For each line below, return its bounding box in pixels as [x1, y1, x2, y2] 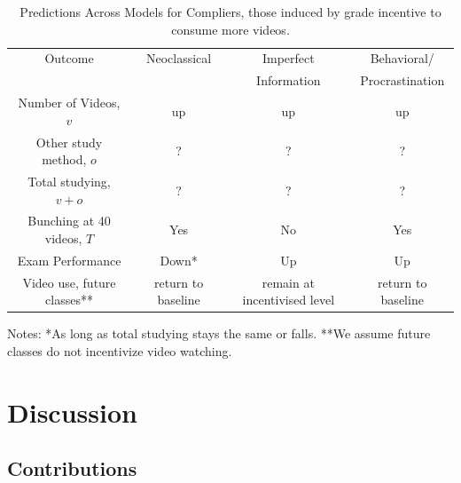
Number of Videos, [18, 93, 121, 112]
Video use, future [22, 273, 116, 291]
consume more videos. [171, 20, 290, 38]
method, [42, 150, 87, 169]
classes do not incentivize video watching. [7, 342, 232, 360]
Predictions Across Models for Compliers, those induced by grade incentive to [20, 3, 441, 20]
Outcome [44, 49, 94, 67]
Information [256, 71, 321, 90]
